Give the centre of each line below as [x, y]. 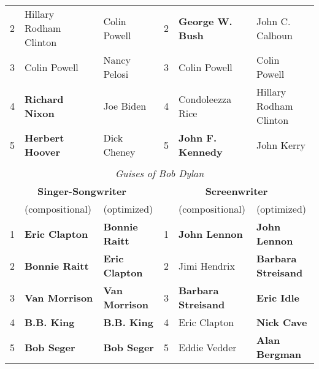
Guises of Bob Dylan [159, 173]
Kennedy [201, 152]
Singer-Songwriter [82, 191]
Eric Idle [278, 297]
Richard [44, 99]
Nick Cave [282, 322]
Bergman [279, 354]
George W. [206, 21]
